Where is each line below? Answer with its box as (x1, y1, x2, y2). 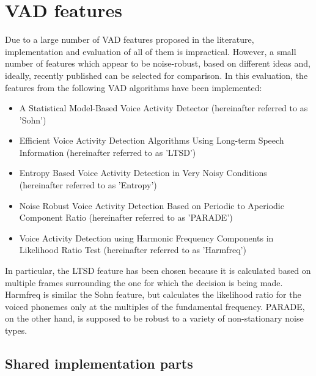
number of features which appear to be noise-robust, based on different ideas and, (5, 57, 310, 70)
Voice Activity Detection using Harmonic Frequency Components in (19, 231, 274, 244)
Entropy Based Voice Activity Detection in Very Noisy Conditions (19, 166, 267, 179)
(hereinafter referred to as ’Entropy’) (19, 179, 157, 191)
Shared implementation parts (5, 353, 193, 372)
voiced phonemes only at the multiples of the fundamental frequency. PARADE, (5, 300, 305, 312)
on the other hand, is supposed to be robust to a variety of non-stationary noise (5, 312, 304, 325)
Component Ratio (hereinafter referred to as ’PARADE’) (19, 211, 233, 224)
